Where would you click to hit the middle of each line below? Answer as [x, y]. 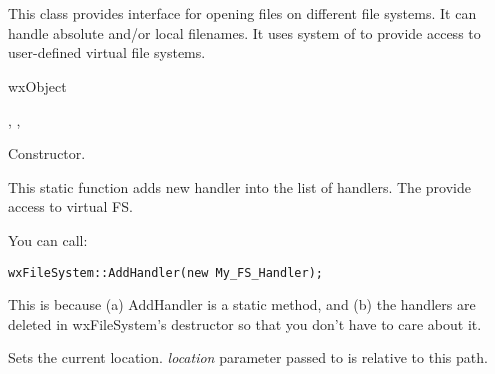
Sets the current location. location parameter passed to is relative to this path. [248, 357]
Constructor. [47, 153]
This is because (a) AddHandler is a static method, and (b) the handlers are [242, 304]
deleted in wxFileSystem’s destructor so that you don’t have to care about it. [245, 323]
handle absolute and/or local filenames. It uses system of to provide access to [244, 32]
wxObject [37, 85]
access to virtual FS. [70, 206]
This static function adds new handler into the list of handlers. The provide [239, 186]
